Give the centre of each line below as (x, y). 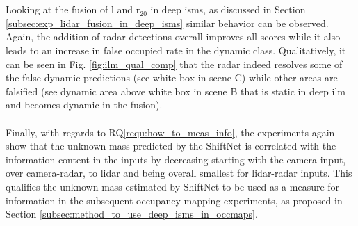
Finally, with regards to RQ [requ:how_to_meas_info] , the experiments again (170, 132)
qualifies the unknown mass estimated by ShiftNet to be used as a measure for (173, 186)
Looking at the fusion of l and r (73, 9)
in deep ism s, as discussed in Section (228, 9)
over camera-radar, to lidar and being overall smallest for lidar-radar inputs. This (179, 173)
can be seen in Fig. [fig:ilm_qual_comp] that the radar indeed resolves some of (174, 64)
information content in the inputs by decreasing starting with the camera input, (176, 159)
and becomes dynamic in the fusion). (84, 105)
